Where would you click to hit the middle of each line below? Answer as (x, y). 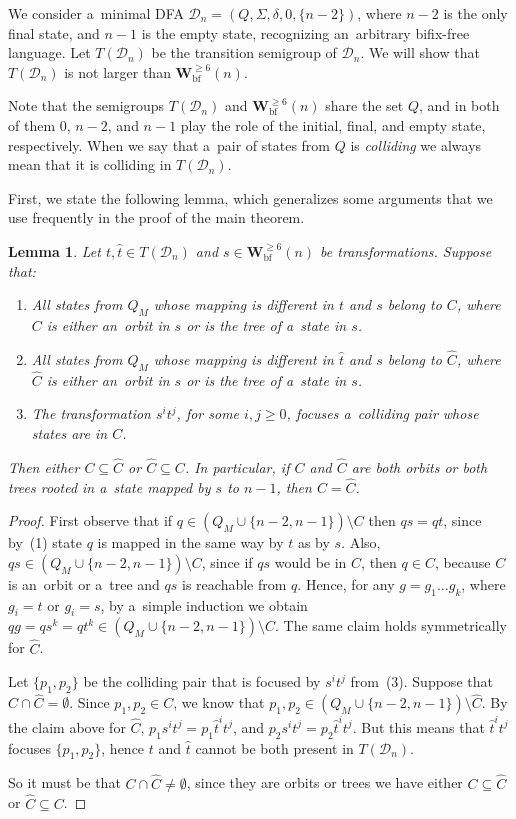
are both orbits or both (419, 466)
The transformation (91, 413)
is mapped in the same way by (190, 542)
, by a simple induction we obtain (204, 604)
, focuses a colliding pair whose (382, 413)
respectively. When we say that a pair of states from (169, 144)
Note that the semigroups (86, 105)
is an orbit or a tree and (84, 583)
